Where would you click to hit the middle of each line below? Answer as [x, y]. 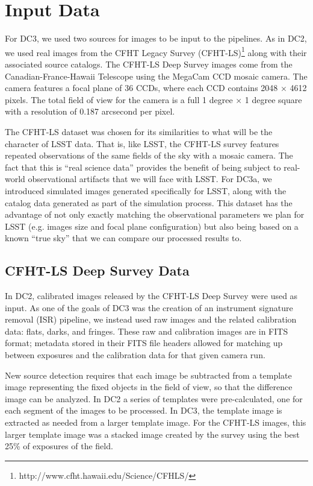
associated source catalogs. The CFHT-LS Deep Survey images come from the [149, 64]
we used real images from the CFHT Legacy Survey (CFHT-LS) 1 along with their [156, 51]
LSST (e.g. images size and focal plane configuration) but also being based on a [152, 226]
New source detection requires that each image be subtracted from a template [148, 375]
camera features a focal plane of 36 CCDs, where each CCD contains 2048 [141, 88]
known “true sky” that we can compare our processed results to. [123, 238]
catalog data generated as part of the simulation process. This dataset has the [149, 202]
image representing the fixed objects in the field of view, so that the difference [149, 387]
